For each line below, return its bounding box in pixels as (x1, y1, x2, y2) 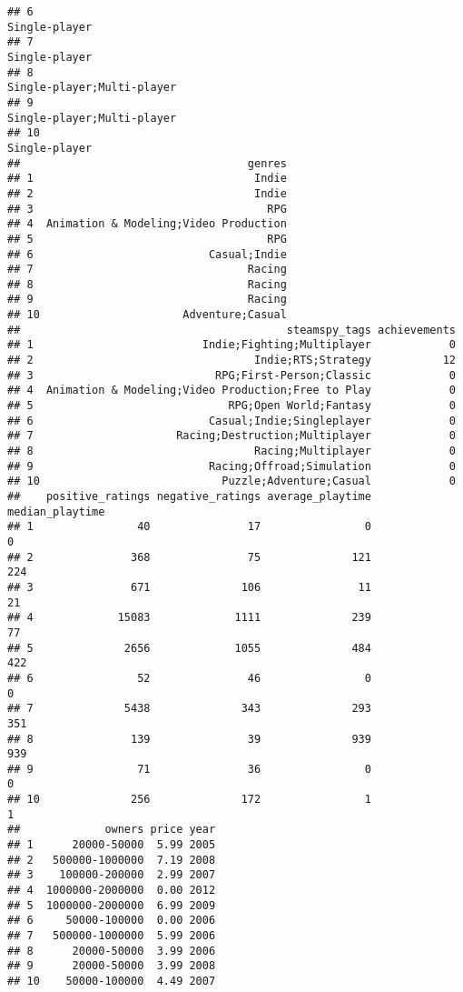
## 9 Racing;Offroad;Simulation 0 (7, 459, 456, 473)
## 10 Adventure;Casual (7, 308, 287, 322)
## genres (7, 156, 287, 170)
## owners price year (7, 823, 216, 837)
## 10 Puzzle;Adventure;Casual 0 (7, 475, 456, 488)
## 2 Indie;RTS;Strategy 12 (7, 354, 456, 367)
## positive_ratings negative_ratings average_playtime (7, 490, 371, 503)
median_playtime (7, 505, 105, 518)
